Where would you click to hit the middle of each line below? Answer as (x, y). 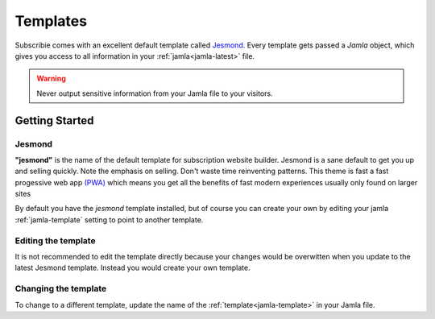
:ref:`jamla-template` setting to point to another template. (109, 220)
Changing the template (61, 288)
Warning (51, 79)
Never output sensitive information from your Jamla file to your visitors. (155, 93)
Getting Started (54, 120)
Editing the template (55, 240)
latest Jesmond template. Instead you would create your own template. (133, 268)
